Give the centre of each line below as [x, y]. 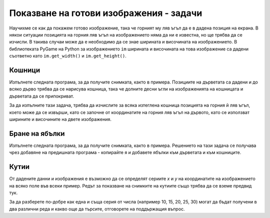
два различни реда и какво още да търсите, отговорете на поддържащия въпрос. [97, 209]
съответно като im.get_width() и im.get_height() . [68, 56]
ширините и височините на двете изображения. [60, 119]
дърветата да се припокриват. [42, 96]
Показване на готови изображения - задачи [106, 13]
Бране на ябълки [37, 133]
